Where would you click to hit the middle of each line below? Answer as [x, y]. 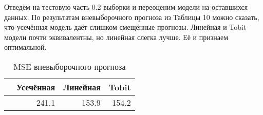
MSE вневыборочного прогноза [70, 66]
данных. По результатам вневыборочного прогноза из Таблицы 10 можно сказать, [132, 17]
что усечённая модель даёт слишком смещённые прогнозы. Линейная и [116, 27]
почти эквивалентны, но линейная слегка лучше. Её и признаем [128, 37]
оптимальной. [25, 47]
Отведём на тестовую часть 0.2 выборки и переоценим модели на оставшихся [126, 7]
